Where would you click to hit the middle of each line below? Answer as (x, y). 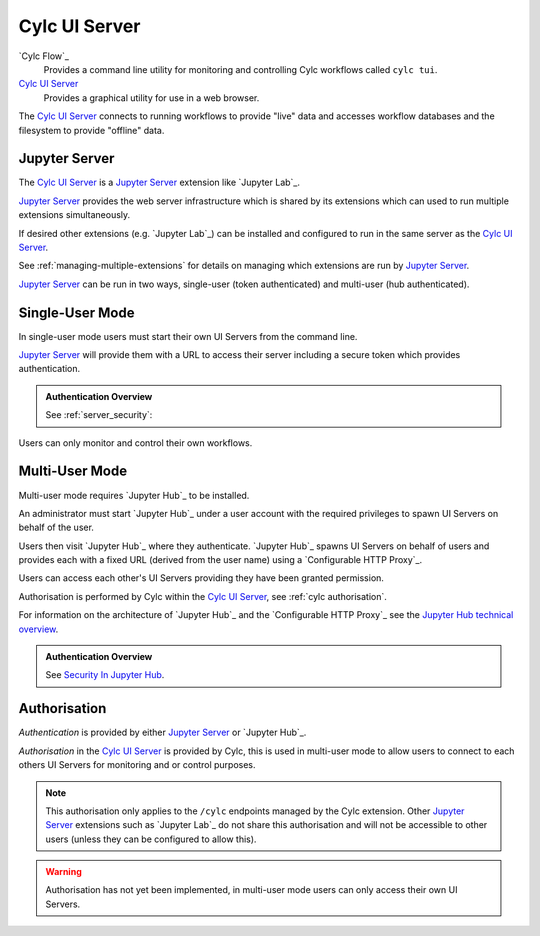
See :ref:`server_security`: (99, 415)
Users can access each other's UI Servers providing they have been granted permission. (201, 578)
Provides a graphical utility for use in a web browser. (151, 97)
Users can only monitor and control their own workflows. (135, 442)
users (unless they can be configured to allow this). (151, 839)
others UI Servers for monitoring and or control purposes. (137, 765)
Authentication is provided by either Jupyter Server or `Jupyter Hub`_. (162, 732)
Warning (63, 872)
